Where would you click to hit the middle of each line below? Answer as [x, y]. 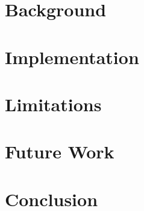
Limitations [53, 104]
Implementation [72, 57]
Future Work [60, 151]
